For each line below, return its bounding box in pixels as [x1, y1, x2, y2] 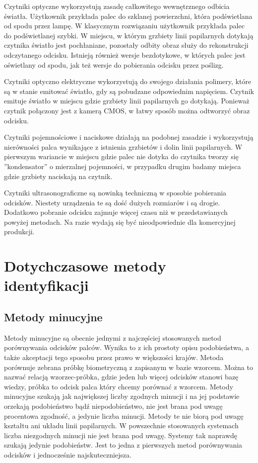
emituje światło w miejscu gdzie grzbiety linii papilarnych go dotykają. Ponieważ [4, 95, 250, 106]
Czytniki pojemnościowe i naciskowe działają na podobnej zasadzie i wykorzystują [4, 132, 254, 142]
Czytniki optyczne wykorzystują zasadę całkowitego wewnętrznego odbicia [4, 1, 230, 11]
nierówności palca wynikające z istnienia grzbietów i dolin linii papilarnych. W [4, 141, 243, 152]
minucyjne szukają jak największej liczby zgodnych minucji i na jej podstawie [4, 391, 240, 401]
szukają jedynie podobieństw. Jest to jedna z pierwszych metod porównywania [4, 440, 243, 450]
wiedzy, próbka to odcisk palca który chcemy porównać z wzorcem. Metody [4, 381, 233, 391]
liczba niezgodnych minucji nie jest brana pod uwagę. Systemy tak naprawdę [4, 430, 238, 440]
